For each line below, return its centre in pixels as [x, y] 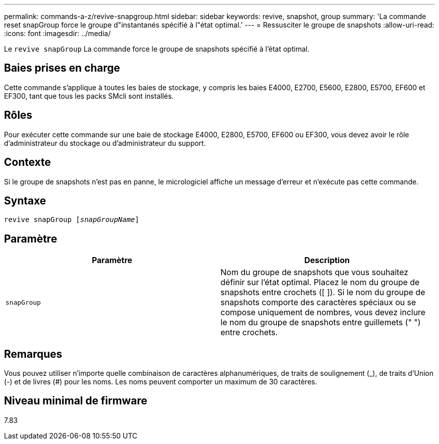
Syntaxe [25, 200]
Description [327, 260]
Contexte [28, 162]
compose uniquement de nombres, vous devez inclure [323, 312]
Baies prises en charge [62, 68]
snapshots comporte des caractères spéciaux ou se [318, 302]
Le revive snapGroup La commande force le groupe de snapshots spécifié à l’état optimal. [157, 49]
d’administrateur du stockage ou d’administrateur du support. [105, 143]
